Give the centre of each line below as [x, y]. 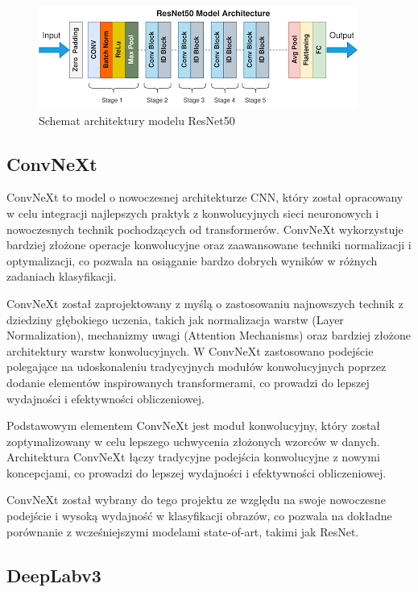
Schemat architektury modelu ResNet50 [137, 120]
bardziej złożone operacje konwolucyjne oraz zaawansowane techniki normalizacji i [209, 245]
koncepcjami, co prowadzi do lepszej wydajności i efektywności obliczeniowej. [197, 472]
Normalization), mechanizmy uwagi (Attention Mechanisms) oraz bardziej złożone [209, 335]
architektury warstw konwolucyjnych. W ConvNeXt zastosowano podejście [190, 350]
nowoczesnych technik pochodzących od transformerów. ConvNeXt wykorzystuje [205, 229]
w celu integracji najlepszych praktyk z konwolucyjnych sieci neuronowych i [193, 213]
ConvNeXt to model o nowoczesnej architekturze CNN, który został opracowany [205, 197]
